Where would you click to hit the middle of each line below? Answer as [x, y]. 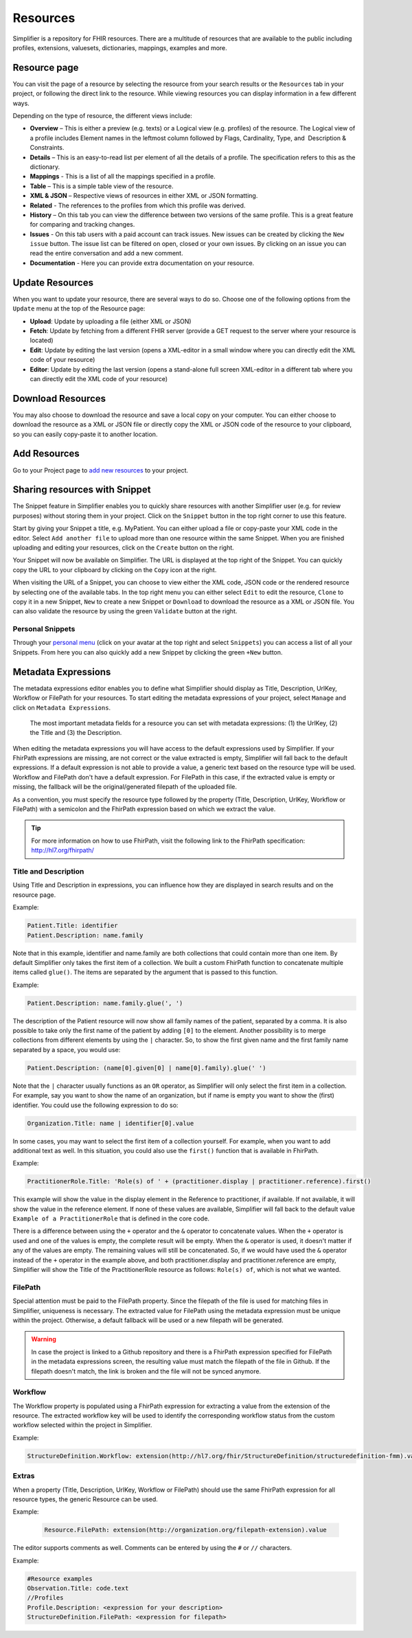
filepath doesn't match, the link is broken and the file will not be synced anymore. [146, 1371]
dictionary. [45, 167]
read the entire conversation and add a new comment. [106, 253]
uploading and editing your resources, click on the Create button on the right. [124, 547]
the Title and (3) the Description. [76, 733]
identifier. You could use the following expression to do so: [95, 1105]
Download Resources [59, 398]
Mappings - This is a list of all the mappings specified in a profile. [123, 177]
